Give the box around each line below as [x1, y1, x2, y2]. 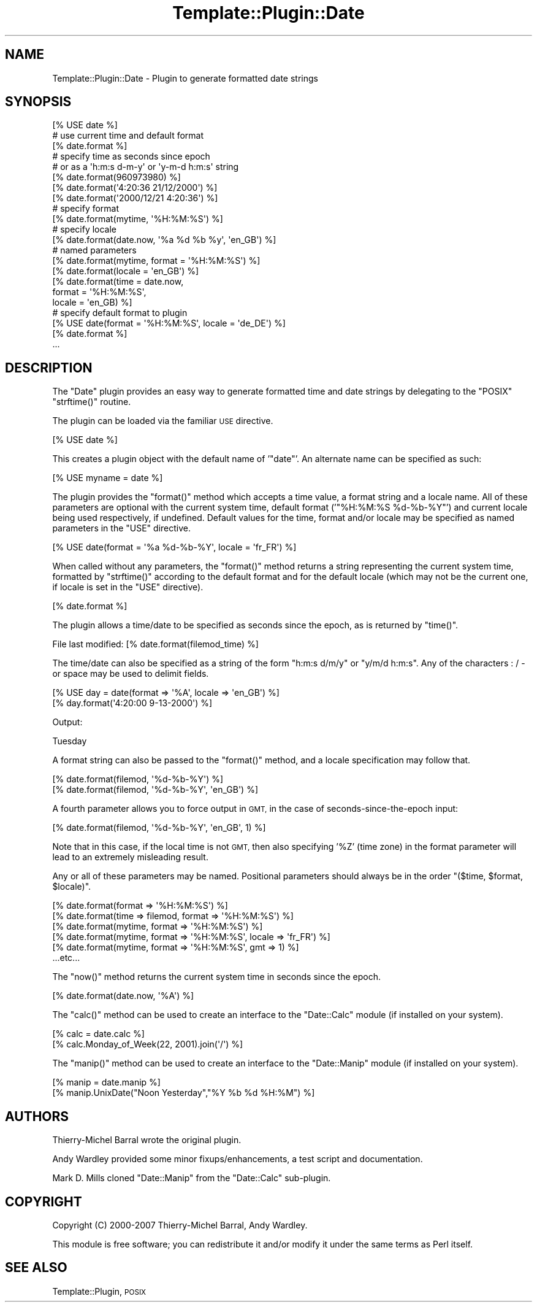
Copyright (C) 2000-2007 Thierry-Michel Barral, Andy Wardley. [52, 1219, 308, 1230]
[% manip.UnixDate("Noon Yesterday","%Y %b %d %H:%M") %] [52, 1087, 315, 1098]
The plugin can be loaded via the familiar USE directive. [52, 415, 273, 426]
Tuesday [52, 736, 87, 747]
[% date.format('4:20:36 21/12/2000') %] [52, 182, 218, 193]
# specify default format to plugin [52, 307, 188, 318]
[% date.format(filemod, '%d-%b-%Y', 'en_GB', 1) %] [52, 822, 266, 833]
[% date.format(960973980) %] [52, 172, 181, 183]
